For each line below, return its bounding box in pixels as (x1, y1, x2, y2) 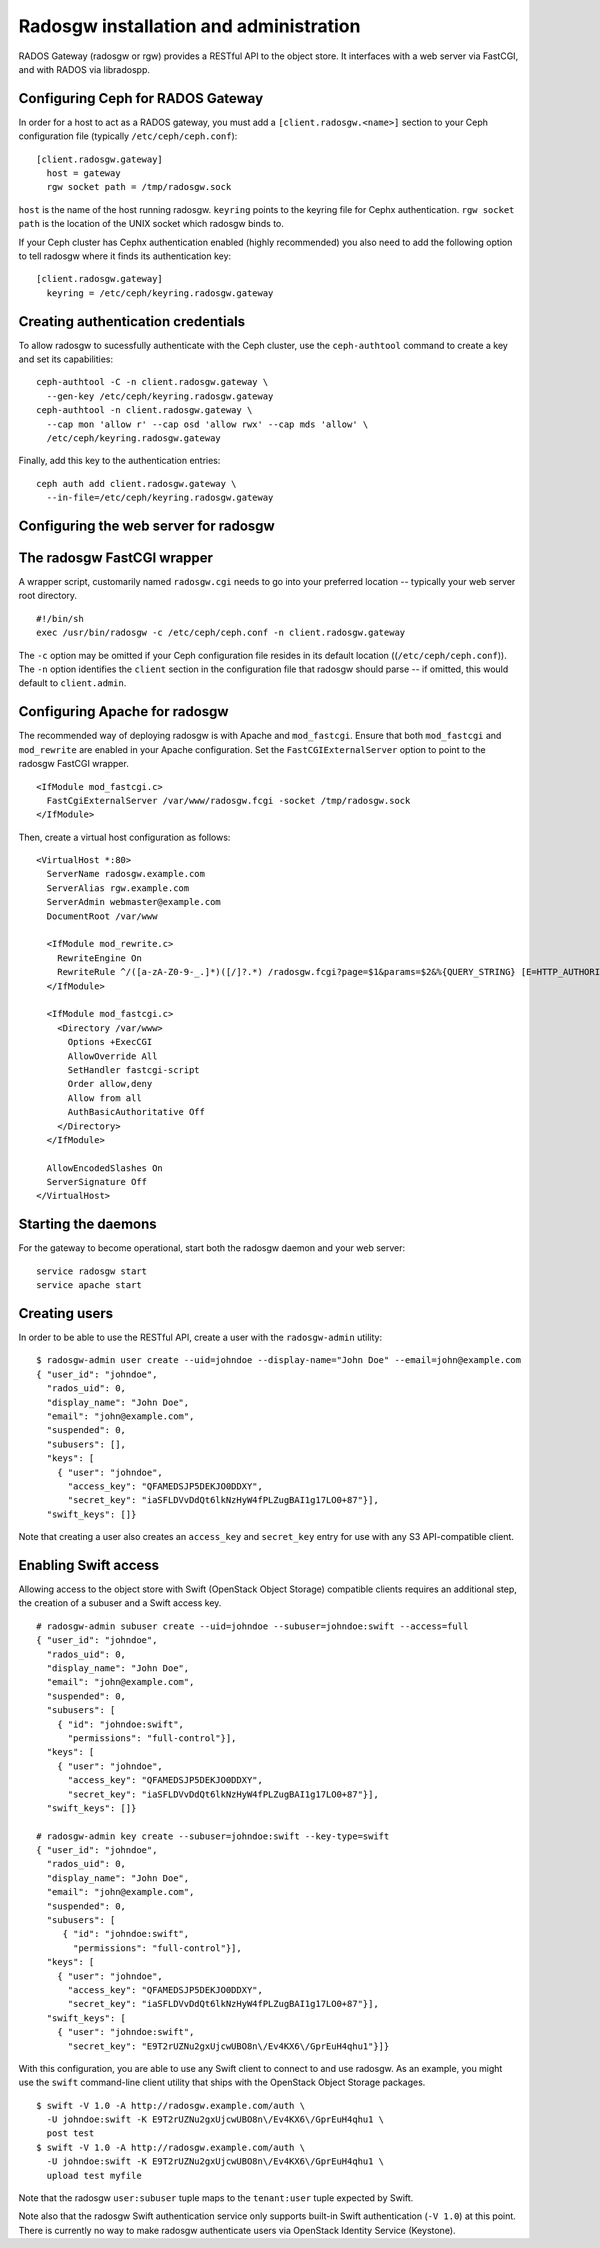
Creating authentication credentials (18, 313, 246, 330)
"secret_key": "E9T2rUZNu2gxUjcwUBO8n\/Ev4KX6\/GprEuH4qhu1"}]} (67, 2040, 390, 2052)
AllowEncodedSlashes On (46, 1162, 164, 1174)
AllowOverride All (67, 1050, 158, 1062)
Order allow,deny (67, 1078, 153, 1090)
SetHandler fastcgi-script (67, 1064, 200, 1075)
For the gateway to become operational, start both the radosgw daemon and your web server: (18, 1242, 406, 1254)
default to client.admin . (18, 677, 127, 689)
